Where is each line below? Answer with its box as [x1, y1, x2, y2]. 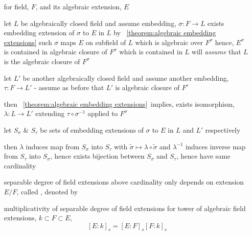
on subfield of [86, 37, 126, 47]
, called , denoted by [17, 186, 78, 196]
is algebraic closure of [115, 82, 180, 93]
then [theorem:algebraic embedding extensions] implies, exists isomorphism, [4, 98, 235, 109]
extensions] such [4, 37, 52, 47]
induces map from [25, 141, 80, 151]
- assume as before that [34, 82, 104, 93]
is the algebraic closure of [4, 56, 80, 66]
